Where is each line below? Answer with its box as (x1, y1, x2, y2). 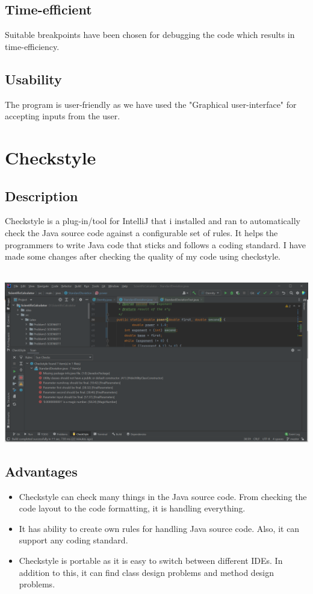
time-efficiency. (5, 40, 60, 52)
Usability (5, 69, 62, 88)
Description (5, 186, 78, 205)
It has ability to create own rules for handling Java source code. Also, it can (19, 522, 300, 534)
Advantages (5, 461, 78, 480)
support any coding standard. (19, 534, 128, 546)
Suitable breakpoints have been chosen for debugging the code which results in (5, 28, 295, 41)
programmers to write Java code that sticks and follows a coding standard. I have (5, 238, 306, 251)
